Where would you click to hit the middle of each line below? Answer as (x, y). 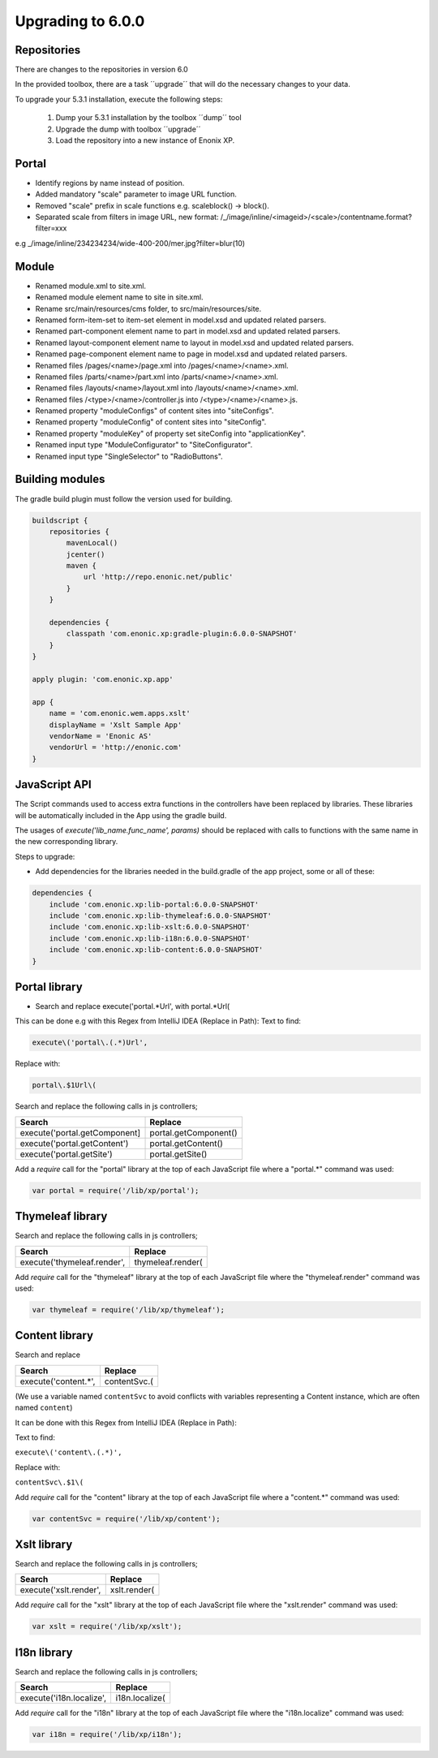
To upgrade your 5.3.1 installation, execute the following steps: (119, 99)
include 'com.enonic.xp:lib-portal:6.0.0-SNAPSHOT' (154, 904)
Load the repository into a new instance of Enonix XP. (145, 140)
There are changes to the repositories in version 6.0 (101, 70)
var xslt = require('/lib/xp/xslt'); (107, 1627)
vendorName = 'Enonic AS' (101, 736)
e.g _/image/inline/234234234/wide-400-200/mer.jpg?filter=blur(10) (130, 243)
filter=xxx (51, 228)
